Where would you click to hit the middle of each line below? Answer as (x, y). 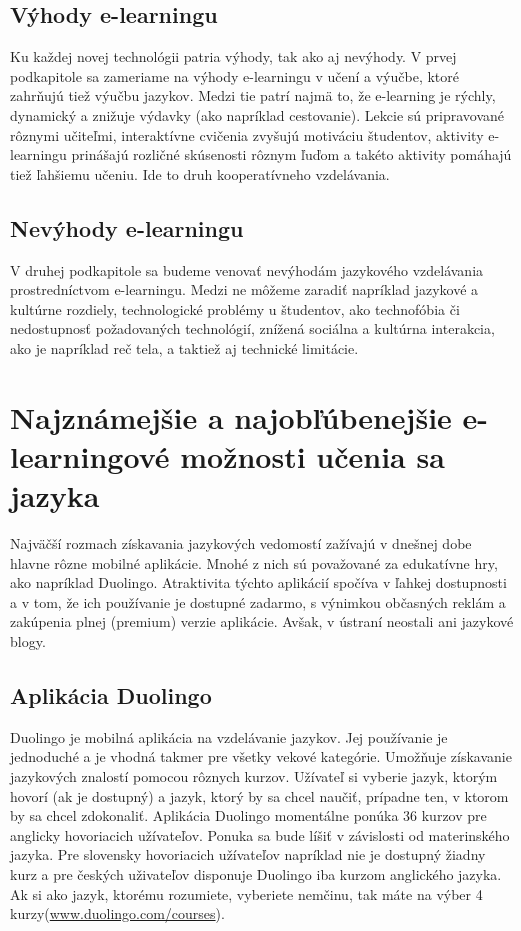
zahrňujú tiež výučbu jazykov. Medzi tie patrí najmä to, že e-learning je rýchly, (253, 95)
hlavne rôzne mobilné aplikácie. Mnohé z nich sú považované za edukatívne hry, (254, 562)
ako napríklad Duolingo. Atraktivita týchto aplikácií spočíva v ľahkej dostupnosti (258, 582)
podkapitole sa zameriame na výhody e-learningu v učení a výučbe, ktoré (234, 75)
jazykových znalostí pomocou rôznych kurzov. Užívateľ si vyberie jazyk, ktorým (254, 775)
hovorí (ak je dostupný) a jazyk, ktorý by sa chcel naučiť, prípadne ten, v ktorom (259, 795)
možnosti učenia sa (312, 455)
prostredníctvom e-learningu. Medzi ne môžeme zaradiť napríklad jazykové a (244, 289)
